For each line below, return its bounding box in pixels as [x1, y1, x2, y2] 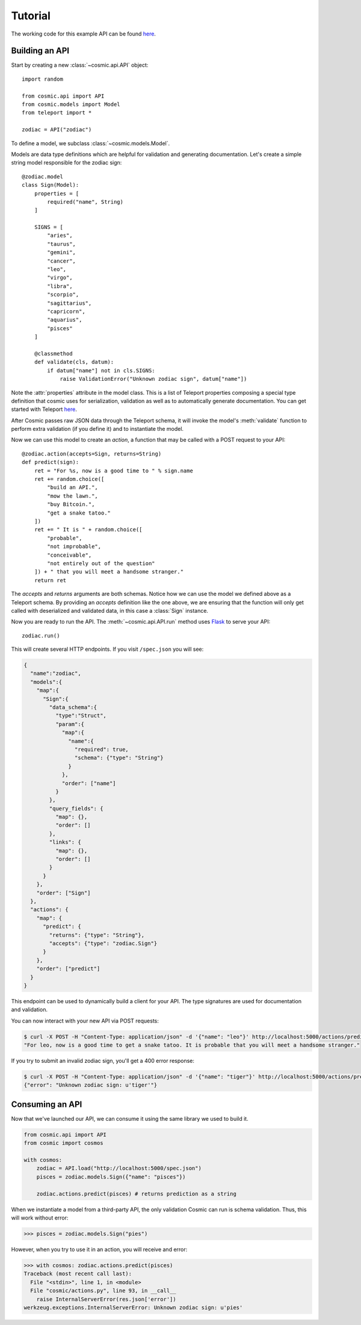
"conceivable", [47, 551, 92, 559]
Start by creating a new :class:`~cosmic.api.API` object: [11, 61, 149, 69]
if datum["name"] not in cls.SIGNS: [47, 367, 156, 374]
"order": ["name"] [61, 780, 117, 786]
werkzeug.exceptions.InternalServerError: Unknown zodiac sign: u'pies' [23, 1304, 243, 1311]
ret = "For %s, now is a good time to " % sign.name [34, 467, 194, 474]
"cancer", [47, 257, 76, 265]
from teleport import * [22, 109, 92, 116]
